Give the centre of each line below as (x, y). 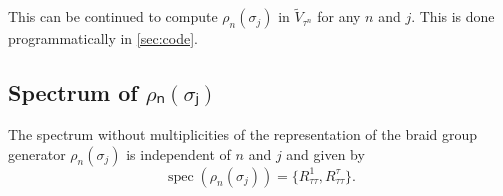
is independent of (178, 153)
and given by (325, 153)
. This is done (453, 16)
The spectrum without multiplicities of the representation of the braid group (243, 134)
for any (339, 16)
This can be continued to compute (113, 16)
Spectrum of (73, 92)
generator (37, 153)
